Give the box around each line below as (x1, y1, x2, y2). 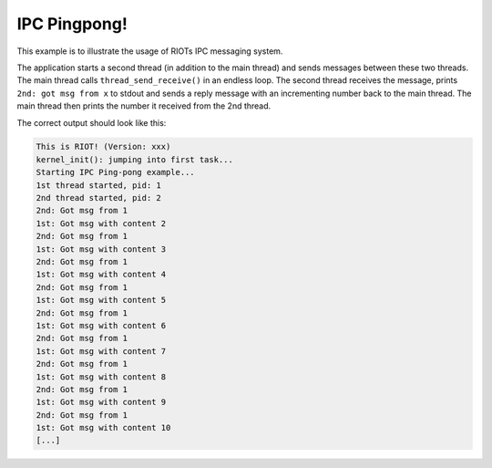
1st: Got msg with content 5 (36, 295, 167, 306)
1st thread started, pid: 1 (36, 180, 161, 191)
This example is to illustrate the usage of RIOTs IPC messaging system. (16, 46, 283, 57)
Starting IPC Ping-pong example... (36, 167, 195, 178)
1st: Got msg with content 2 (36, 218, 167, 228)
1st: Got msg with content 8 (36, 371, 167, 382)
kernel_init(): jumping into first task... (36, 154, 234, 164)
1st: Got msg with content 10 (36, 422, 171, 433)
